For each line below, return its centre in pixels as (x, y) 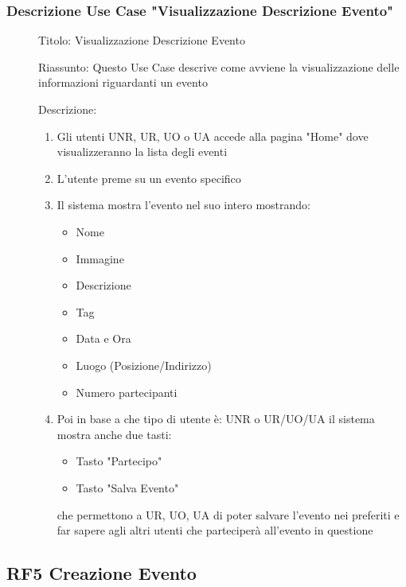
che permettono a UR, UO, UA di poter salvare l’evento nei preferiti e (228, 514)
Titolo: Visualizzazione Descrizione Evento (142, 40)
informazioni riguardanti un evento (123, 82)
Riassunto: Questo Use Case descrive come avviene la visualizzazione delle (219, 66)
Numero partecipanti (127, 392)
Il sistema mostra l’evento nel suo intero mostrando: (183, 205)
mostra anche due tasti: (114, 434)
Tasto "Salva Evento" (127, 487)
